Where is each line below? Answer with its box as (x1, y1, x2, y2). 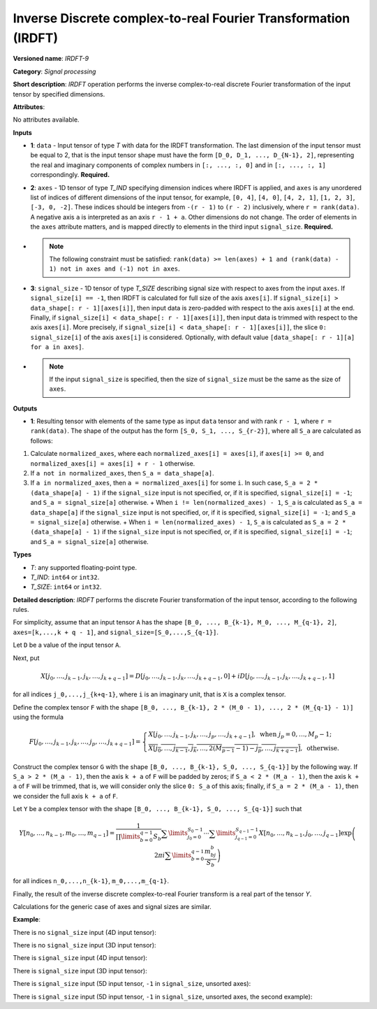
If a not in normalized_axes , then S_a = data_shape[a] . (30, 469, 214, 478)
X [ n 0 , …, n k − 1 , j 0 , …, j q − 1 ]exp (258, 829, 352, 839)
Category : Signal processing (13, 67, 96, 76)
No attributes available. (13, 115, 80, 124)
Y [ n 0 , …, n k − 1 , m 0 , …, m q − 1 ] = (18, 829, 115, 839)
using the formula (13, 713, 64, 722)
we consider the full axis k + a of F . (13, 792, 119, 800)
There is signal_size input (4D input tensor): (13, 954, 148, 962)
